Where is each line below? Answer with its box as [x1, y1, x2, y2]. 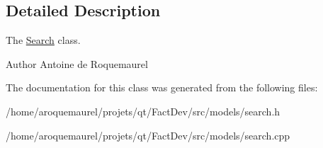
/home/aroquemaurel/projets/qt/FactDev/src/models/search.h [6, 103, 280, 118]
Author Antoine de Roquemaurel [6, 56, 148, 71]
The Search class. [6, 33, 81, 47]
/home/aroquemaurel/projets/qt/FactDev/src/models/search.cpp [6, 127, 290, 142]
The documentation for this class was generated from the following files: [6, 80, 318, 95]
